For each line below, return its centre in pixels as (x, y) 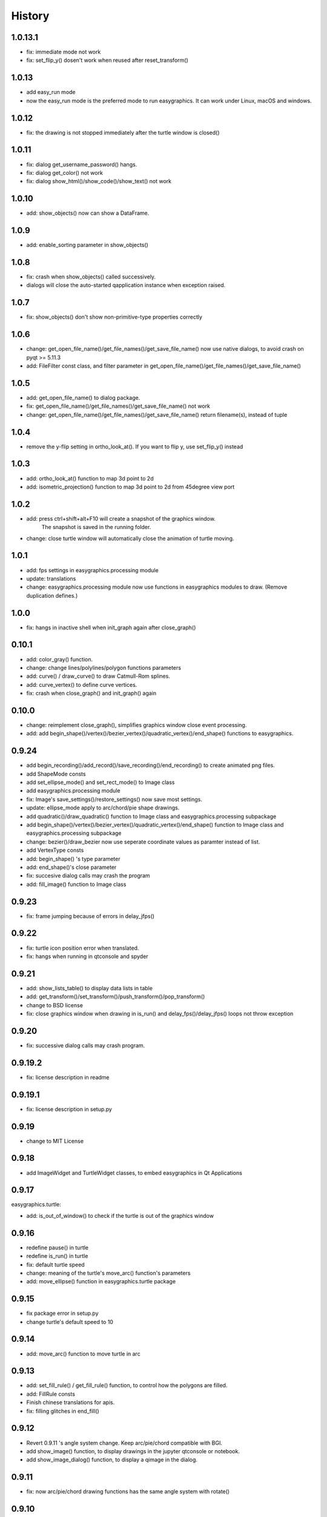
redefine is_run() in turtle (57, 1256)
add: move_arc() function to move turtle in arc (83, 1354)
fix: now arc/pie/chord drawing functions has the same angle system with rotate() (128, 1492)
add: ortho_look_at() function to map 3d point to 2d (90, 478)
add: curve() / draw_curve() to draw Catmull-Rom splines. (98, 676)
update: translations (51, 578)
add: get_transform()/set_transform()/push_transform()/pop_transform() (116, 997)
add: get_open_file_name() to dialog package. (83, 397)
